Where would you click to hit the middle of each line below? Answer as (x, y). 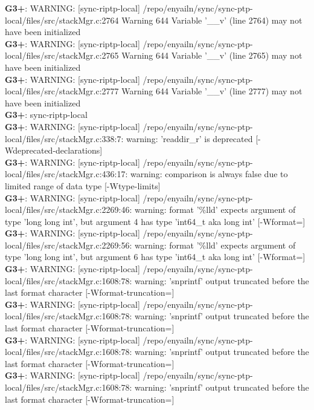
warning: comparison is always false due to (209, 174)
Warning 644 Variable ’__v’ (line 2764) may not (212, 20)
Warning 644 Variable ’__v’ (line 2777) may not (212, 91)
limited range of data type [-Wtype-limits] (83, 185)
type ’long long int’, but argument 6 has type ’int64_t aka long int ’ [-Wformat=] (155, 257)
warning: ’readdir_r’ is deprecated (189, 138)
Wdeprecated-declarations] (54, 150)
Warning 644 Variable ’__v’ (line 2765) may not (212, 55)
